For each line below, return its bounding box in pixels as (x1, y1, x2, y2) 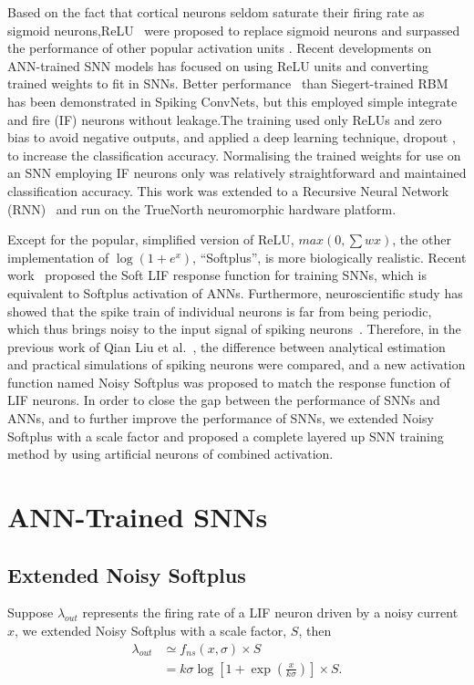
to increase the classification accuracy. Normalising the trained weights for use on (7, 145, 461, 164)
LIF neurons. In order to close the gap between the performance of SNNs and (7, 390, 440, 410)
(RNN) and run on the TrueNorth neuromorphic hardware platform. (7, 199, 397, 218)
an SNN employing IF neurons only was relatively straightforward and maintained (7, 163, 467, 182)
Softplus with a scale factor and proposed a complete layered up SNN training (7, 426, 444, 445)
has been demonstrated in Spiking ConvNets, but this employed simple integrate (7, 91, 458, 110)
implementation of (7, 247, 109, 266)
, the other (392, 230, 451, 249)
